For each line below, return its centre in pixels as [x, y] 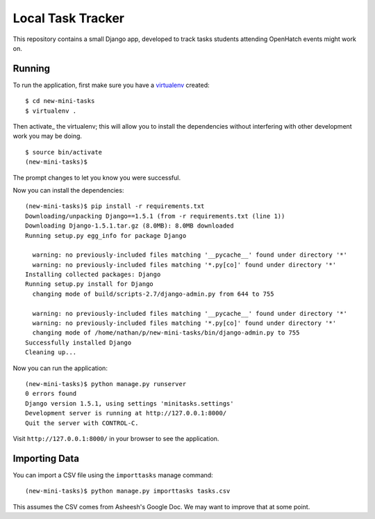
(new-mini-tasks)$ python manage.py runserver [106, 384]
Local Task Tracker [69, 18]
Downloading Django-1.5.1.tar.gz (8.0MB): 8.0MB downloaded [130, 226]
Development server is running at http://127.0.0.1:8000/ [126, 413]
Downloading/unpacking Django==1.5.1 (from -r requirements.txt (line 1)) [155, 216]
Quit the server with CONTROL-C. [82, 423]
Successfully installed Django [78, 342]
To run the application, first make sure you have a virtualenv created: [111, 85]
